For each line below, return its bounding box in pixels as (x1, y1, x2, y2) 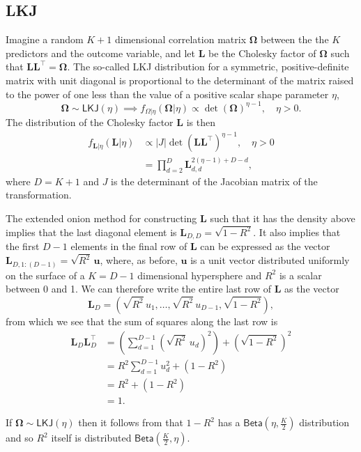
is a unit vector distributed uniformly (190, 253, 350, 267)
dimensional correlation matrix (114, 32, 247, 47)
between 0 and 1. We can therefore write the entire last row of (6, 281, 271, 296)
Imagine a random (6, 32, 84, 47)
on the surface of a (6, 267, 85, 282)
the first (6, 239, 40, 254)
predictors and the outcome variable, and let (6, 45, 196, 60)
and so (6, 430, 33, 445)
